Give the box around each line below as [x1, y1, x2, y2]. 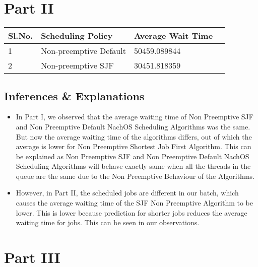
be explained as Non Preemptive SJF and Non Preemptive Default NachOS [16, 151, 249, 161]
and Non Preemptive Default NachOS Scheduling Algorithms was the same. [16, 121, 250, 131]
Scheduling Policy [41, 30, 113, 42]
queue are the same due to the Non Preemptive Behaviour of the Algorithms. [16, 170, 254, 181]
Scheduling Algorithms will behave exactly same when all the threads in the [16, 161, 251, 171]
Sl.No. [8, 30, 33, 42]
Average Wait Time [134, 30, 213, 42]
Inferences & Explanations [4, 88, 145, 103]
